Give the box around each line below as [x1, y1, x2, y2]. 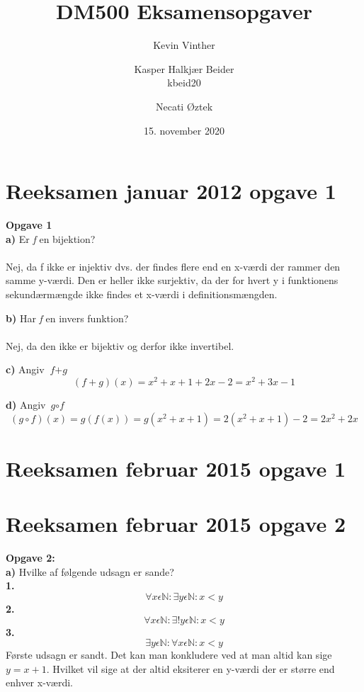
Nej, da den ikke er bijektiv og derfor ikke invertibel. [6, 338, 234, 353]
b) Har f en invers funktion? [6, 310, 129, 325]
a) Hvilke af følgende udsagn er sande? [6, 564, 174, 579]
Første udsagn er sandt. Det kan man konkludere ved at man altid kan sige [6, 647, 332, 662]
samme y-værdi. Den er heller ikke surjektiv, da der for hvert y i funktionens [6, 273, 339, 288]
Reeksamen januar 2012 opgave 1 [6, 176, 336, 205]
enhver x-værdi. [6, 675, 73, 690]
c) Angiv [6, 362, 45, 377]
